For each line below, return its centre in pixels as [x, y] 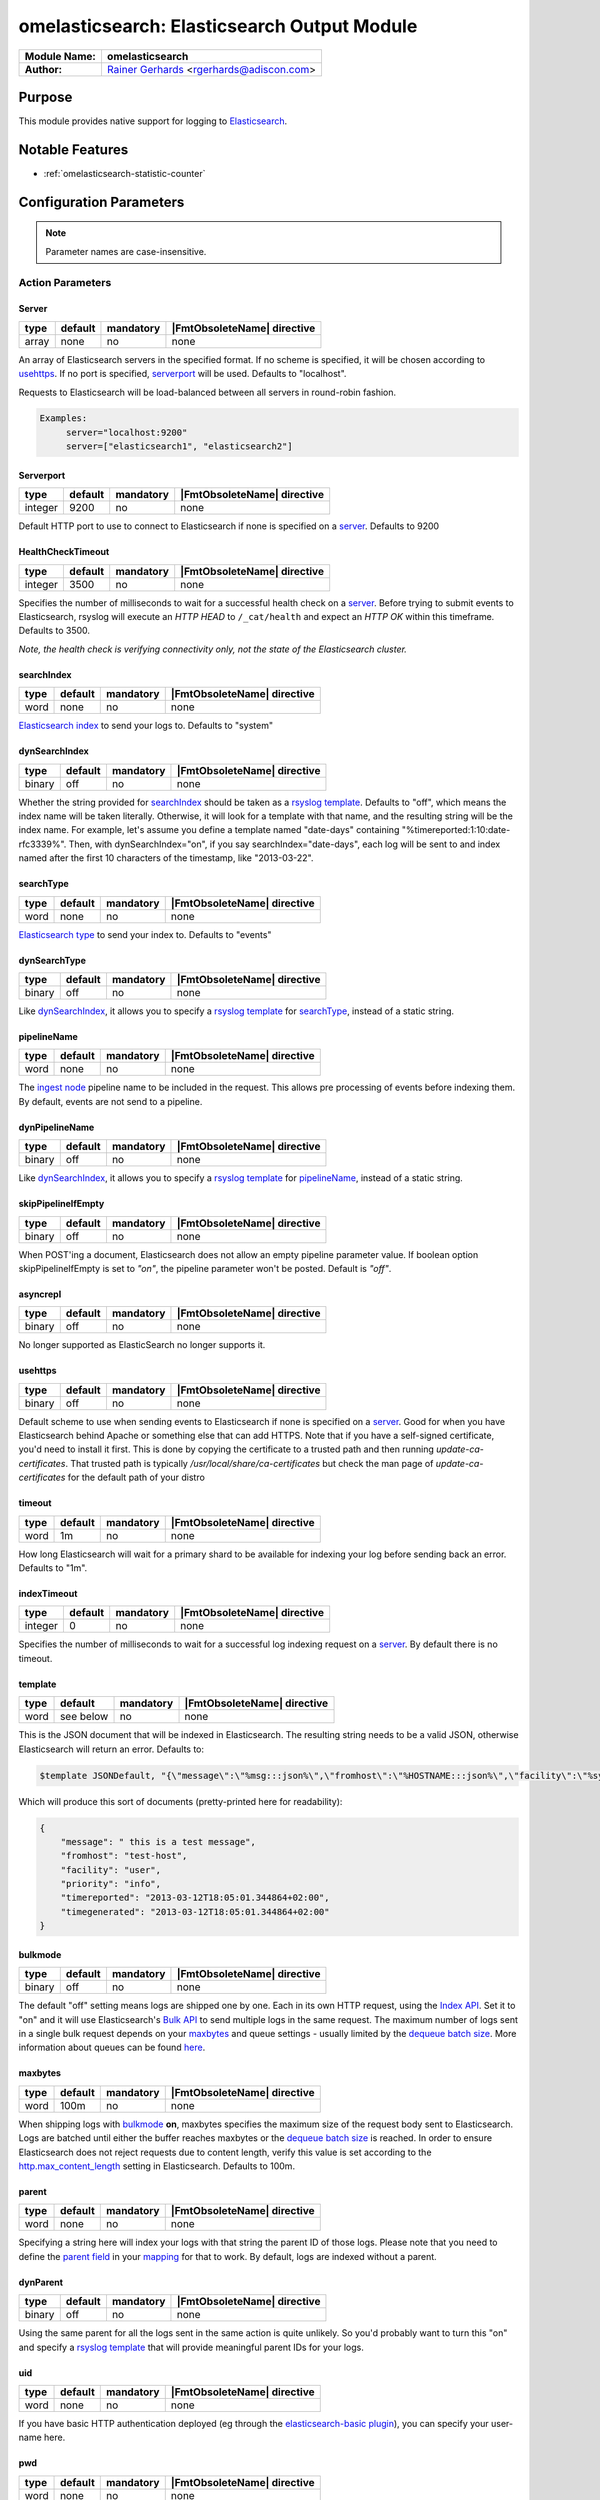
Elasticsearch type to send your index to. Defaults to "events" [145, 934]
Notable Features [73, 149]
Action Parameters [65, 282]
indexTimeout [48, 1594]
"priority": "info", [111, 1884]
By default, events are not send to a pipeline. [110, 1101]
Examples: [63, 418]
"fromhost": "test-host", [124, 1856]
